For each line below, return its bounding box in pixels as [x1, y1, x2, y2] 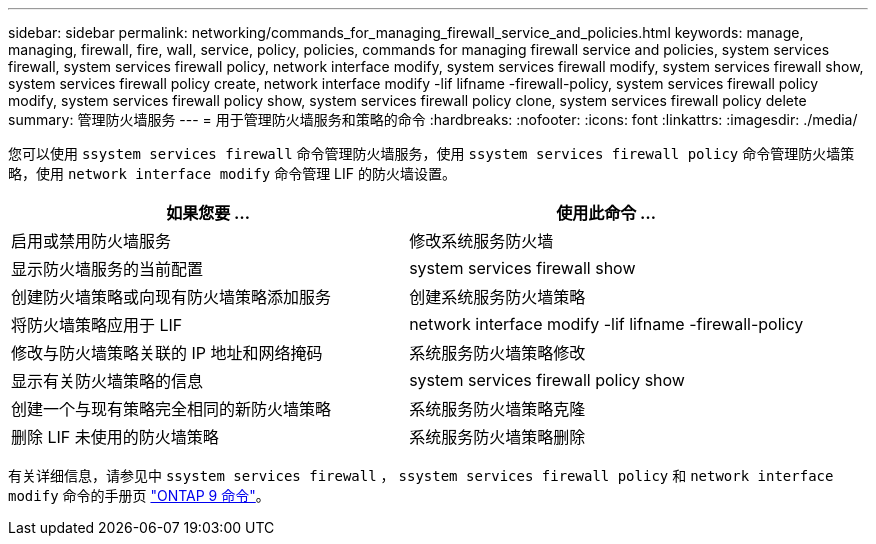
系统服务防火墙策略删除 [409, 427, 586, 447]
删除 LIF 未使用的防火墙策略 [11, 427, 219, 447]
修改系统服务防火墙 [409, 231, 554, 251]
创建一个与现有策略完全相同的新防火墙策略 [11, 399, 332, 419]
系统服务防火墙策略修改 [409, 343, 586, 363]
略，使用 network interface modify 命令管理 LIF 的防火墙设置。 [8, 165, 456, 182]
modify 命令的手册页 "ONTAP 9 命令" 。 [8, 487, 270, 504]
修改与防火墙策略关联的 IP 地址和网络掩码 [11, 343, 323, 363]
